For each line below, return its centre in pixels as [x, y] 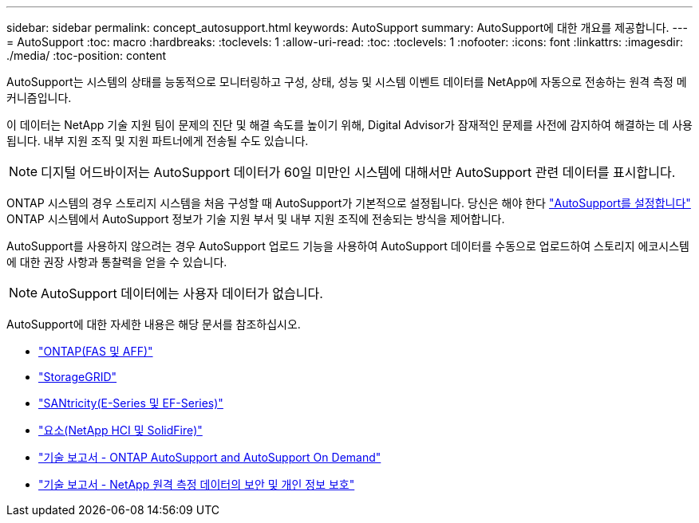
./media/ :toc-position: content [87, 55]
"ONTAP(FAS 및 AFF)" [96, 351]
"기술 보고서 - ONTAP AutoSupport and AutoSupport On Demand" [210, 457]
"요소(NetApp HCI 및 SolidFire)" [120, 430]
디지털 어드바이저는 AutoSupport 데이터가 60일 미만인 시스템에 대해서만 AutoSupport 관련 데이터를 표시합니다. [358, 172]
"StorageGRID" [78, 377]
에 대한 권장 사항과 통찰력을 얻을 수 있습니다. [117, 262]
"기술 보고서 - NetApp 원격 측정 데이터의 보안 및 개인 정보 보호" [197, 484]
